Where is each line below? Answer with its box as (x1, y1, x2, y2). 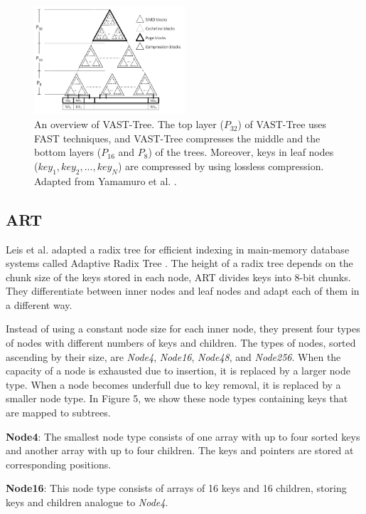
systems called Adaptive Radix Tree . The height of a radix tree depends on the (6, 256, 353, 271)
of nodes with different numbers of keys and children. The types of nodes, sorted (6, 335, 356, 350)
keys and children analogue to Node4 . (6, 495, 168, 509)
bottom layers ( (34, 145, 102, 159)
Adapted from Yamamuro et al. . (34, 173, 177, 188)
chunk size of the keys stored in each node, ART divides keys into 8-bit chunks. (6, 269, 351, 284)
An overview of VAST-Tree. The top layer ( (34, 117, 224, 132)
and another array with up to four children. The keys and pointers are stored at (6, 443, 354, 458)
